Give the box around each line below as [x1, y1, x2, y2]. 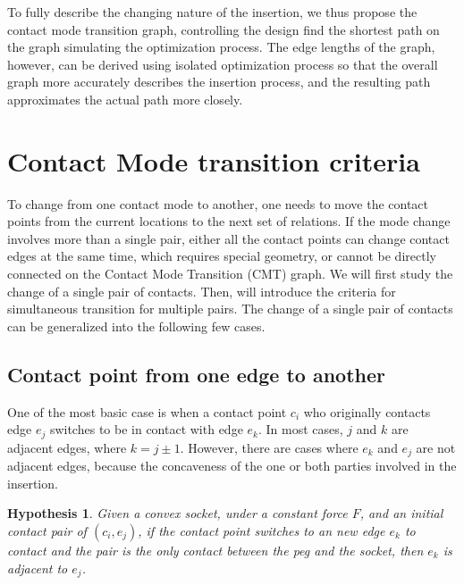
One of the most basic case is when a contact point [7, 402, 287, 421]
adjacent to [7, 558, 68, 577]
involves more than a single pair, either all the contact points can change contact [7, 229, 450, 247]
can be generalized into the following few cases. [7, 316, 266, 335]
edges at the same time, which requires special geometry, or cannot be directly [7, 247, 436, 265]
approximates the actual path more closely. [7, 89, 243, 108]
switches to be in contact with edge [49, 420, 243, 439]
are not [416, 438, 456, 456]
